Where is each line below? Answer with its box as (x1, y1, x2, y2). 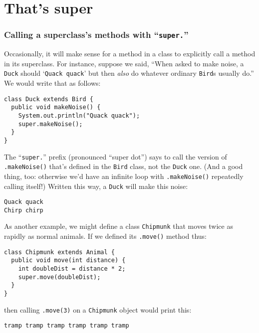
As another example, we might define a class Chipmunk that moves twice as (4, 221, 233, 231)
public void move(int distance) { (11, 257, 126, 264)
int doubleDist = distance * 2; (18, 265, 126, 273)
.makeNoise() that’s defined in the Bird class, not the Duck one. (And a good (4, 161, 243, 171)
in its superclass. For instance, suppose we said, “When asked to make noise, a (4, 58, 244, 68)
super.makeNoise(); (18, 120, 83, 128)
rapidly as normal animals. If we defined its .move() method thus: (4, 231, 207, 241)
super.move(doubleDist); (18, 273, 101, 281)
